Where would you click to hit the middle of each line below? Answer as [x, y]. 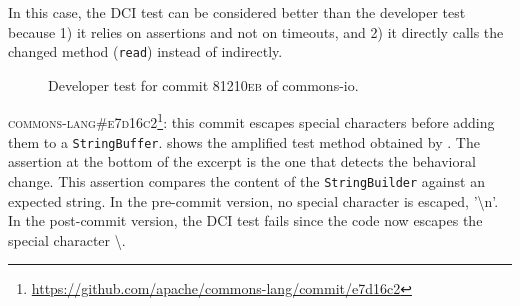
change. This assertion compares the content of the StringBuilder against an [246, 180]
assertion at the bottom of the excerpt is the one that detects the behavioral [242, 161]
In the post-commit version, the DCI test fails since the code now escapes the [245, 220]
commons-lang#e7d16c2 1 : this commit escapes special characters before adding [251, 121]
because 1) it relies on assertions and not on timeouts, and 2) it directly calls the [256, 31]
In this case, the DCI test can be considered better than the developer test [237, 12]
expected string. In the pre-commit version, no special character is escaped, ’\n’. [253, 200]
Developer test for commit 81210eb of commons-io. [203, 84]
